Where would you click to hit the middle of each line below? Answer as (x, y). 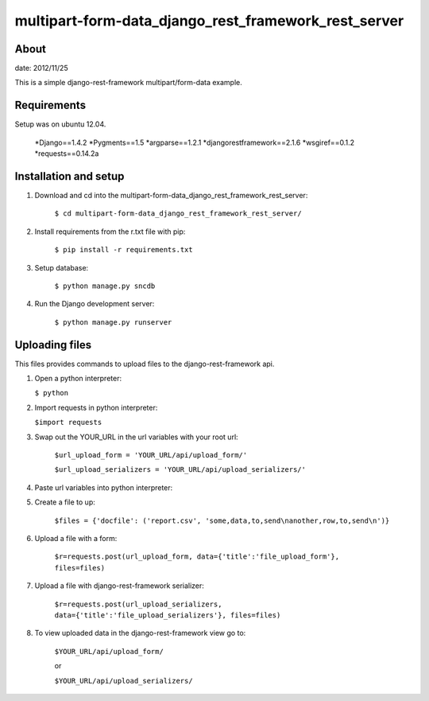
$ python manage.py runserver (113, 322)
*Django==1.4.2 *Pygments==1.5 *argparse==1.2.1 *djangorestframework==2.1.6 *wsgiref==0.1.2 (195, 142)
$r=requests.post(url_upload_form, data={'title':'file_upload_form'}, (197, 557)
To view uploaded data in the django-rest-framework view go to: (140, 633)
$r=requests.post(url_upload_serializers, (138, 604)
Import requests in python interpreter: (96, 407)
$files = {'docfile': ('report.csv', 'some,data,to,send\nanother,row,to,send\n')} (222, 520)
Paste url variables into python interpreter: (104, 487)
